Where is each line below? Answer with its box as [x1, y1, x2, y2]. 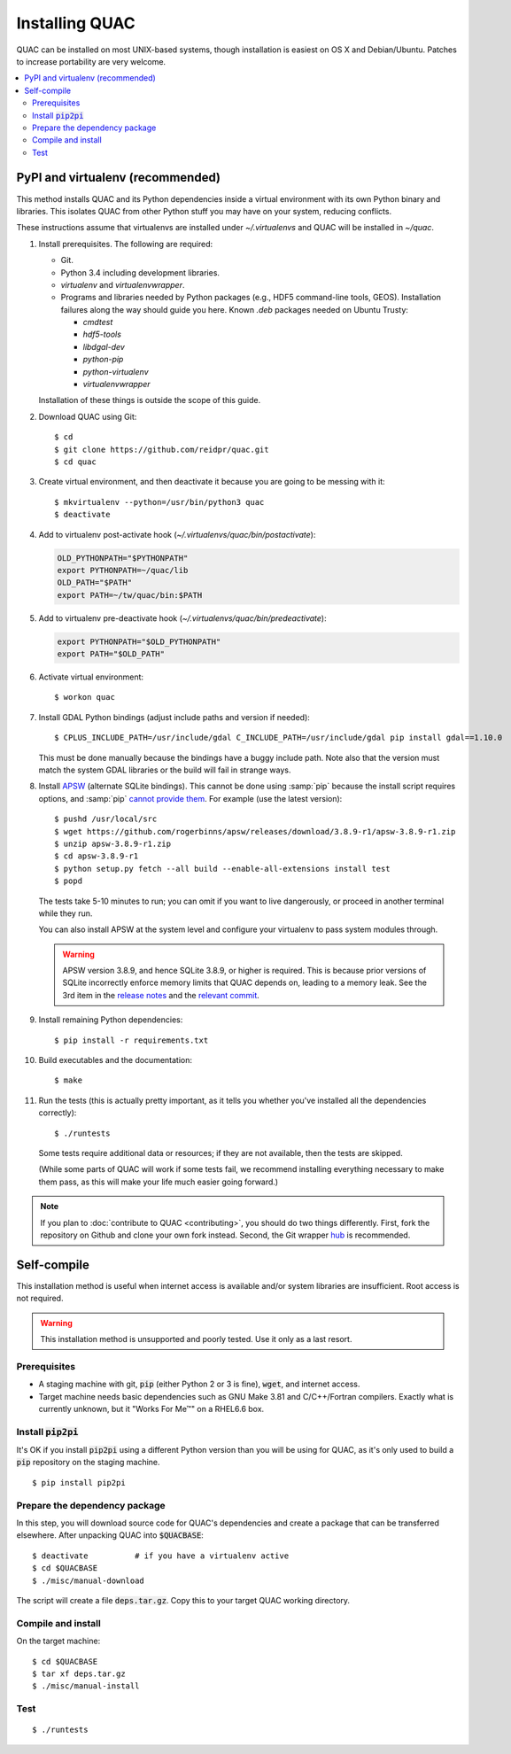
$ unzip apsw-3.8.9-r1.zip [54, 838, 172, 849]
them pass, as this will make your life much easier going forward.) [38, 1176, 279, 1187]
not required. [16, 1293, 64, 1304]
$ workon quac [54, 692, 115, 702]
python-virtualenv [82, 366, 150, 376]
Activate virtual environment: [38, 671, 144, 682]
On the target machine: [16, 1635, 101, 1647]
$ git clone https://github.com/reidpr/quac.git [54, 444, 269, 454]
